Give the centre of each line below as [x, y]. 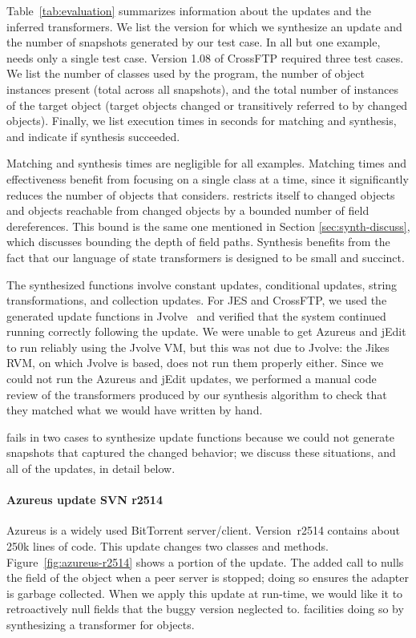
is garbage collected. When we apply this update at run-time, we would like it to [205, 593]
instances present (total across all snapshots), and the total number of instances [202, 89]
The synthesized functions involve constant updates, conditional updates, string [202, 284]
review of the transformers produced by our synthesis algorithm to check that [197, 394]
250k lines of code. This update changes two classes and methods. [168, 546]
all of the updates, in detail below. [91, 468]
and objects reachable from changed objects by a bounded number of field [188, 210]
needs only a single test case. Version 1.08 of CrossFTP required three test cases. [205, 57]
